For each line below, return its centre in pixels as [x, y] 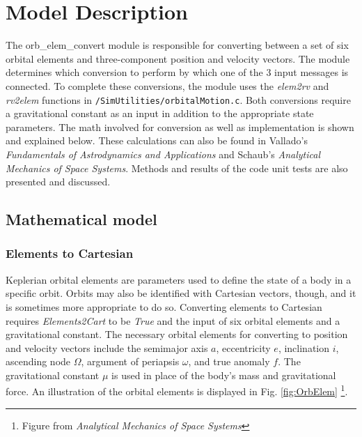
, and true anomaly [229, 361]
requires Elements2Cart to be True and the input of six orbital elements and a [173, 320]
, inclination [304, 347]
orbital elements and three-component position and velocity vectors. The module [178, 58]
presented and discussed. [58, 182]
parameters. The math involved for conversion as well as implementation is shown [180, 127]
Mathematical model [81, 219]
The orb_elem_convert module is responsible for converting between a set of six [177, 45]
